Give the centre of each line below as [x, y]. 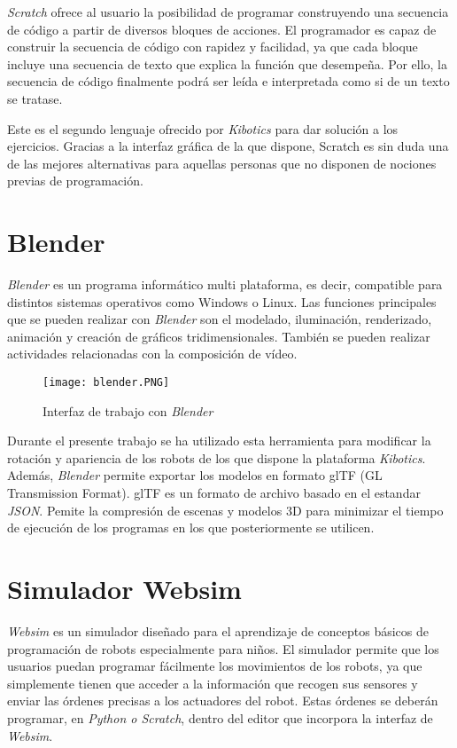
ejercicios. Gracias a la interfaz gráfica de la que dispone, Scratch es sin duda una [228, 146]
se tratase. [35, 98]
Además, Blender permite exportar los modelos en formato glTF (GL [195, 475]
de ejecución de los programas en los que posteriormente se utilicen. [191, 528]
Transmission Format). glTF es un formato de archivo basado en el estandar [214, 493]
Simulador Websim [124, 589]
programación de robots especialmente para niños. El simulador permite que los [223, 648]
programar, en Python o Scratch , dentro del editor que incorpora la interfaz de [220, 717]
